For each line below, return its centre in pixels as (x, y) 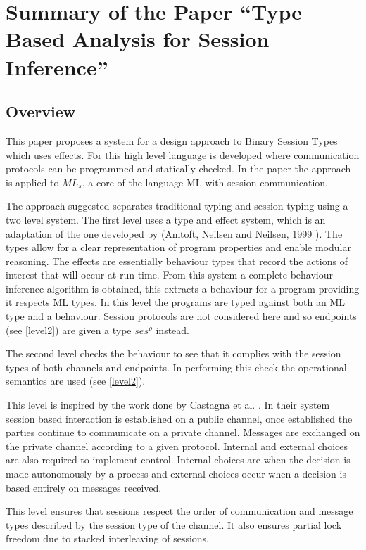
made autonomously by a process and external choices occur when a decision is (176, 474)
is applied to (32, 182)
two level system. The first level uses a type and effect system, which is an (166, 219)
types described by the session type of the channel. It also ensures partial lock (174, 524)
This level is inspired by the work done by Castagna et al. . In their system (168, 405)
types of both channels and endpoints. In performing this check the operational (176, 367)
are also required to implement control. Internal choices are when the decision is (178, 460)
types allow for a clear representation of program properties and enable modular (178, 247)
